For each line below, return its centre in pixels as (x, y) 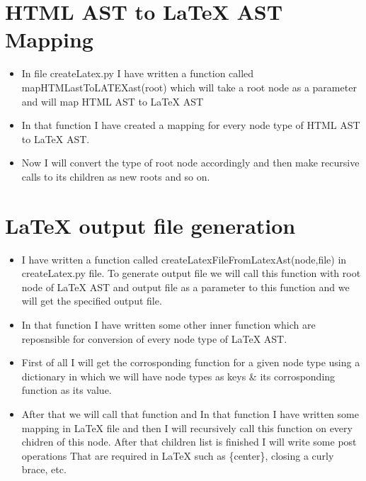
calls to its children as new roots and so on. (116, 176)
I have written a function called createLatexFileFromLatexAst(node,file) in (184, 259)
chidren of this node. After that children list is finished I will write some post (189, 442)
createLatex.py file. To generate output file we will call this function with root (191, 273)
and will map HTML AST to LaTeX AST (113, 101)
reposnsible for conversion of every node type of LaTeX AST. (154, 338)
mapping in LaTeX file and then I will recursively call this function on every (187, 428)
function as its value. (67, 390)
